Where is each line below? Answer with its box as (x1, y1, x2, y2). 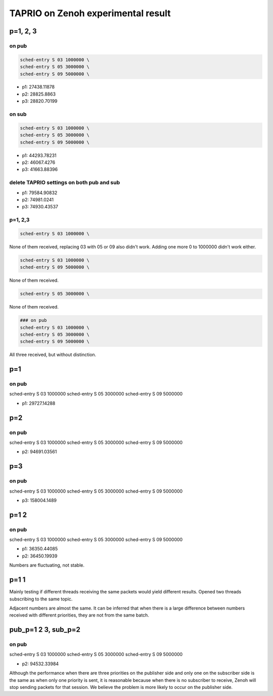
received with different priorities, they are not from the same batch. (9, 612, 149, 618)
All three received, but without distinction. (9, 352, 97, 358)
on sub (9, 111, 27, 118)
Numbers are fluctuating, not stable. (9, 562, 85, 569)
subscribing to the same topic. (9, 596, 73, 602)
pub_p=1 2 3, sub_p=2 (9, 625, 80, 634)
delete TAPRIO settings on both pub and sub (9, 179, 120, 186)
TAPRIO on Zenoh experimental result (9, 8, 171, 19)
